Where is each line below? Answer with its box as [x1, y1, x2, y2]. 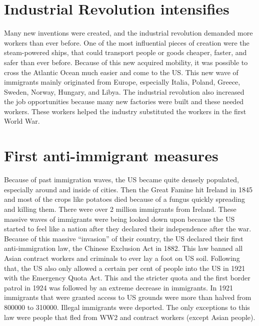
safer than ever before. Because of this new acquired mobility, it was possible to [4, 57, 248, 67]
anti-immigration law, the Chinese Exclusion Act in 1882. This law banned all [4, 243, 243, 253]
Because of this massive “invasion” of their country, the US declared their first [4, 233, 243, 243]
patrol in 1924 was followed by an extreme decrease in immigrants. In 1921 [4, 282, 233, 292]
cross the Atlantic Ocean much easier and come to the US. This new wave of [4, 67, 238, 77]
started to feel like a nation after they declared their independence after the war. [4, 223, 251, 234]
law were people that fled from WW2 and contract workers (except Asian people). [4, 311, 255, 322]
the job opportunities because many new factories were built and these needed [4, 96, 244, 107]
